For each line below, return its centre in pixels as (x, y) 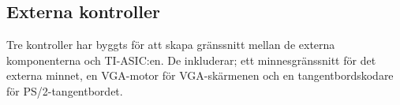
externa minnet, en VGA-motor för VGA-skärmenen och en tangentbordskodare (200, 75)
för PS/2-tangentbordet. (65, 90)
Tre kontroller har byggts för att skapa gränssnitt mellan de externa (171, 45)
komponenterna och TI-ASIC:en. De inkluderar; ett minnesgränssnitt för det (191, 60)
